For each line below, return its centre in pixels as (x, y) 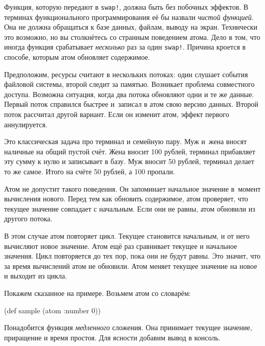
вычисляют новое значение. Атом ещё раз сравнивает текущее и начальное (121, 246)
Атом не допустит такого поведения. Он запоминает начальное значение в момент (132, 188)
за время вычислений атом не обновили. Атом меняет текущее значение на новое (131, 266)
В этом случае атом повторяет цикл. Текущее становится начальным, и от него (127, 236)
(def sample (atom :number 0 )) (53, 310)
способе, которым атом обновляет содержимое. (77, 57)
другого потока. (28, 218)
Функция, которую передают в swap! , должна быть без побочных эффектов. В (126, 7)
